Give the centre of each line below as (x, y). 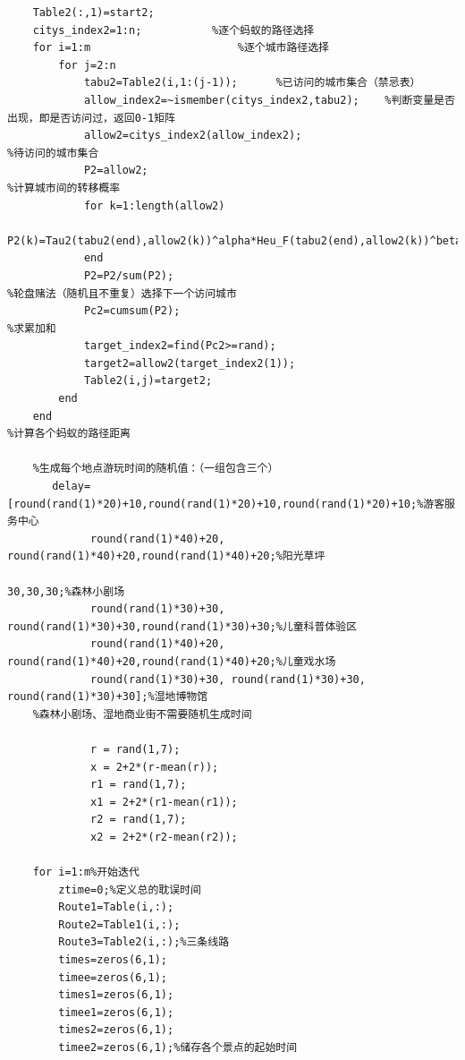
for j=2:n (87, 65)
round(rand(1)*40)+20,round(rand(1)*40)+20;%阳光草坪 (166, 556)
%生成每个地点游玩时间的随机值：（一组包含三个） (156, 469)
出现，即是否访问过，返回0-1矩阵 (91, 118)
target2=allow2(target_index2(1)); (190, 363)
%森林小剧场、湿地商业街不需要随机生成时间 (142, 714)
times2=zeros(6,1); (116, 1030)
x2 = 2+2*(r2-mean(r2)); (164, 837)
